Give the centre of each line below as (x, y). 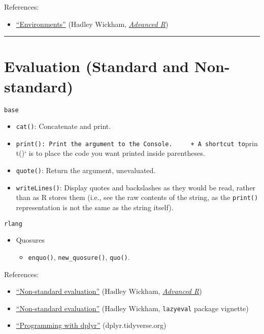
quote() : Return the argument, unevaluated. (86, 170)
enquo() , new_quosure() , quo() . (79, 257)
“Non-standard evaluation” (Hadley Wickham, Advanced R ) (109, 291)
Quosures (30, 240)
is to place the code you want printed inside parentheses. (117, 153)
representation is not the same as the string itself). (95, 207)
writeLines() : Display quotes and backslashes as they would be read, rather (136, 187)
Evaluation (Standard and (97, 66)
